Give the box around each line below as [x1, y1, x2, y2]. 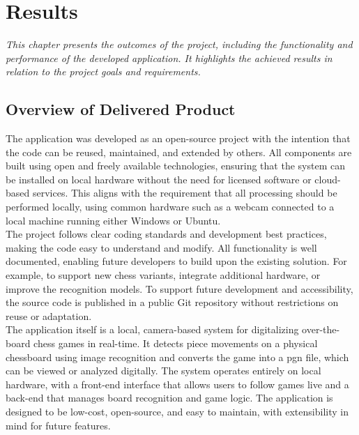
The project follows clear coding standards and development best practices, [6, 227, 327, 241]
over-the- [302, 322, 340, 337]
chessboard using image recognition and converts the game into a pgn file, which [6, 349, 349, 364]
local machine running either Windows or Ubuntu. [6, 213, 221, 227]
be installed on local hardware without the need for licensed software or [6, 171, 312, 186]
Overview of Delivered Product [6, 98, 236, 120]
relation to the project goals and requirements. [6, 64, 201, 79]
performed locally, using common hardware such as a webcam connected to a [6, 199, 335, 214]
